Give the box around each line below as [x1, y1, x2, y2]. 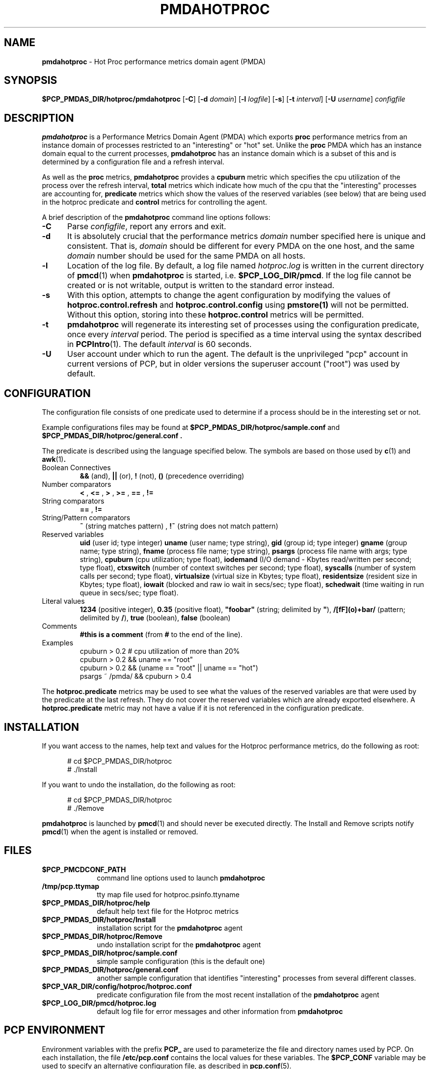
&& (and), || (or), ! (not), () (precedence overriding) [80, 472, 244, 481]
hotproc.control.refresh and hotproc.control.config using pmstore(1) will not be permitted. [67, 300, 409, 310]
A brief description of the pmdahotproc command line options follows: [42, 213, 270, 222]
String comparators [42, 497, 105, 506]
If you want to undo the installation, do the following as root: [42, 780, 236, 789]
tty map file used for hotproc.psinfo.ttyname [97, 890, 240, 899]
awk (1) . [42, 455, 66, 464]
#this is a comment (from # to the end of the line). [80, 630, 242, 639]
